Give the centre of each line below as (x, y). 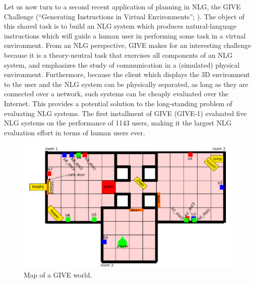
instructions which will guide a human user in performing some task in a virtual (125, 35)
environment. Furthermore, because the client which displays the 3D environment (127, 74)
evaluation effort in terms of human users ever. (74, 132)
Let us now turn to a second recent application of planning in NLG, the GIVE (123, 6)
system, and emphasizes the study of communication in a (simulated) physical (122, 64)
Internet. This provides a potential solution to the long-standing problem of (118, 103)
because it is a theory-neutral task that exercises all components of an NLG (118, 55)
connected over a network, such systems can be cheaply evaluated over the (116, 94)
